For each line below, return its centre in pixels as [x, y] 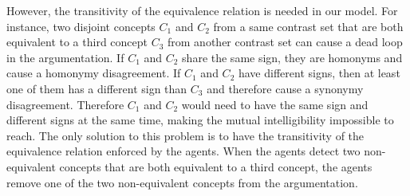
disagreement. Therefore [65, 104]
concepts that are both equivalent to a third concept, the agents [216, 166]
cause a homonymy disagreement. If [94, 73]
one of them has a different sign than [97, 88]
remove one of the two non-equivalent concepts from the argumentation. [182, 182]
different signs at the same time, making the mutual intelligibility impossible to [200, 120]
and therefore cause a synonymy [285, 88]
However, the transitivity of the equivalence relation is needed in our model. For [202, 10]
